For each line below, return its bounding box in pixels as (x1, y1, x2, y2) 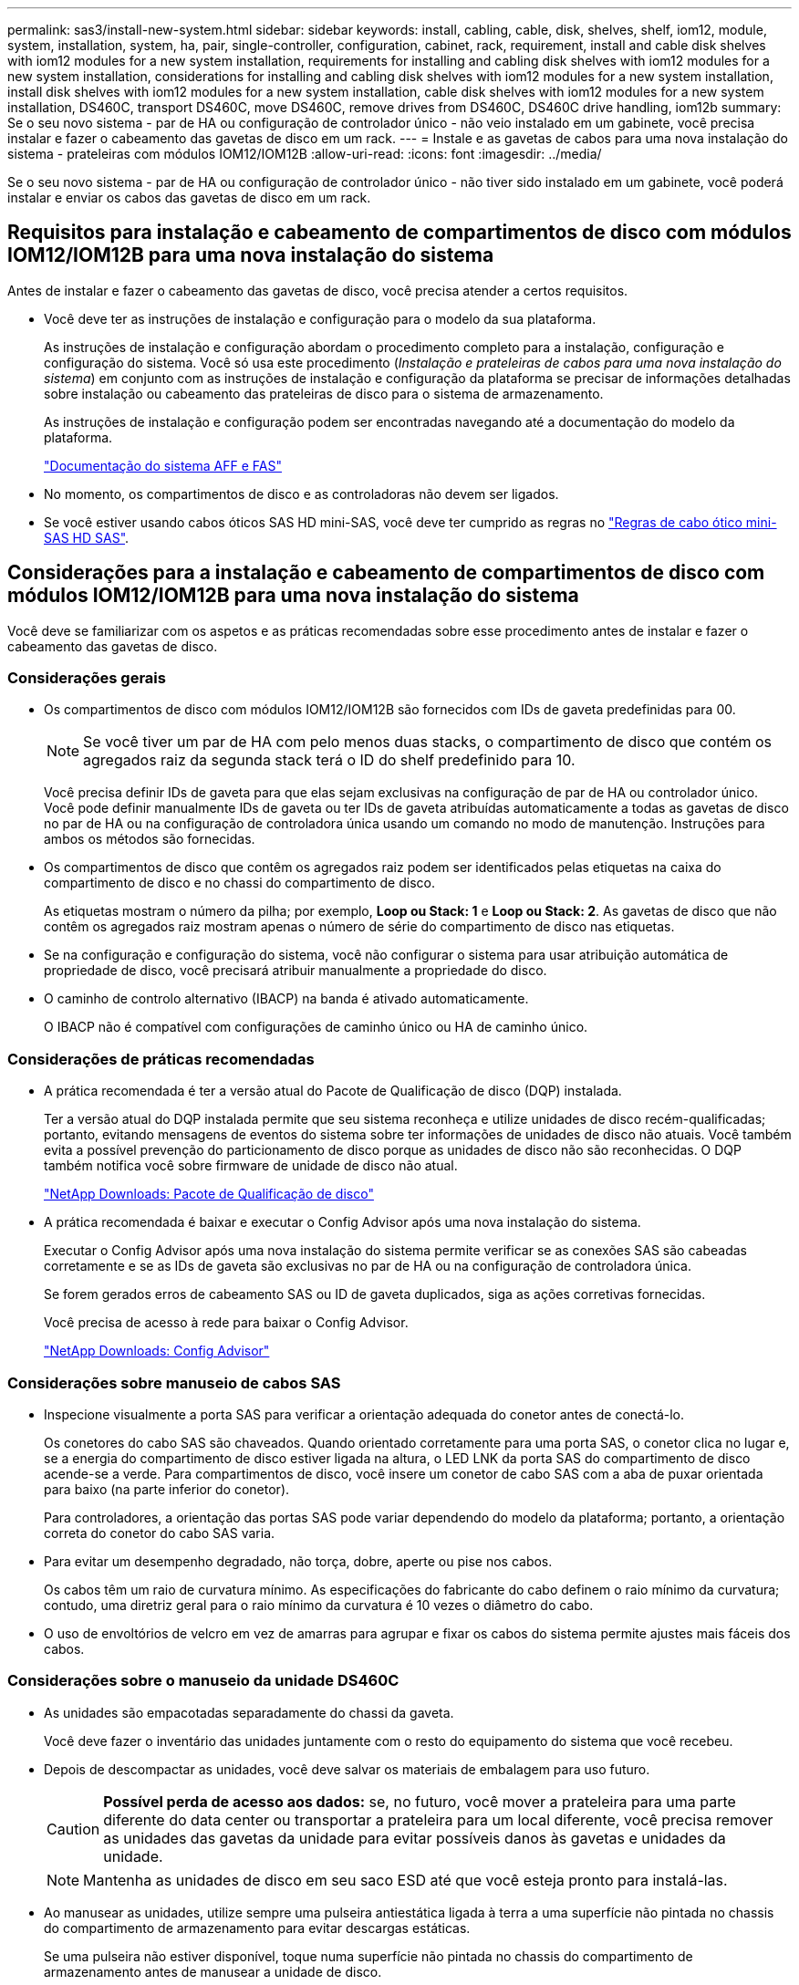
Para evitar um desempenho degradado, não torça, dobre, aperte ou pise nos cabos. (44, 1553, 553, 1569)
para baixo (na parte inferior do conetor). (44, 1481, 290, 1497)
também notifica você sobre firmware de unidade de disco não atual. (44, 1158, 458, 1174)
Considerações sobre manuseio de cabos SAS (7, 1373, 341, 1392)
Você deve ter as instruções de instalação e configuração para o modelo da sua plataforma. (44, 310, 597, 327)
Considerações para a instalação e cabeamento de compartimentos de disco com (7, 561, 765, 585)
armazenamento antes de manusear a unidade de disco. (44, 1963, 382, 1980)
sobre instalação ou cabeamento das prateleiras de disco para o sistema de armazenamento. (44, 385, 604, 401)
